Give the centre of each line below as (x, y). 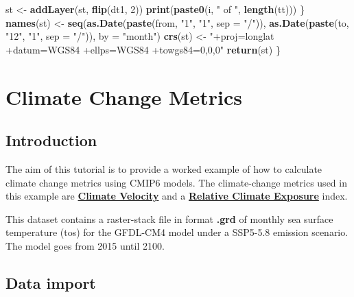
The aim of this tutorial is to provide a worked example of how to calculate (164, 168)
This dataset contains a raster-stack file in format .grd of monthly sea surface (169, 218)
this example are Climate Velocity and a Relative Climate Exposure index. (177, 196)
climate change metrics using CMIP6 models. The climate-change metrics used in (176, 182)
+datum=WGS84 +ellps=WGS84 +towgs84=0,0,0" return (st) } (143, 49)
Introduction (51, 140)
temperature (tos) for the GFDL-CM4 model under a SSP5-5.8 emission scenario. (177, 232)
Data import (51, 282)
